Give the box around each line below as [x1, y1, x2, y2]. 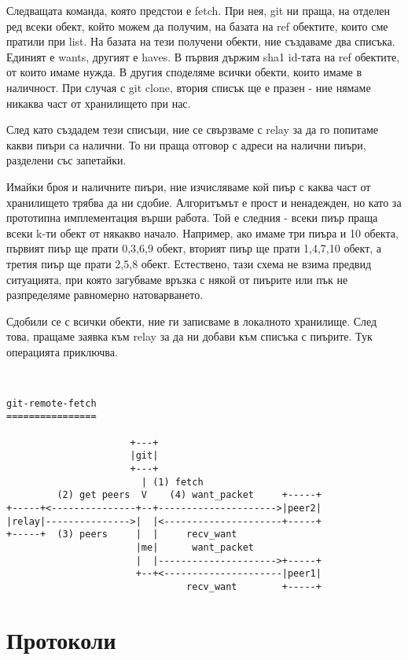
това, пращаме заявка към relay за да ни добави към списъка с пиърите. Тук [6, 328, 373, 345]
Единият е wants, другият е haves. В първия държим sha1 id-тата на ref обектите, [6, 48, 400, 65]
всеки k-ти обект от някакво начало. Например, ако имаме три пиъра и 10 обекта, [6, 224, 399, 241]
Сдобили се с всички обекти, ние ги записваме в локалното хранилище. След [6, 312, 377, 329]
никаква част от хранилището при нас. [6, 94, 191, 111]
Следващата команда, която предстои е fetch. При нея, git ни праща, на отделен [6, 2, 390, 18]
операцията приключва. [6, 343, 118, 359]
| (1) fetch [141, 476, 204, 488]
